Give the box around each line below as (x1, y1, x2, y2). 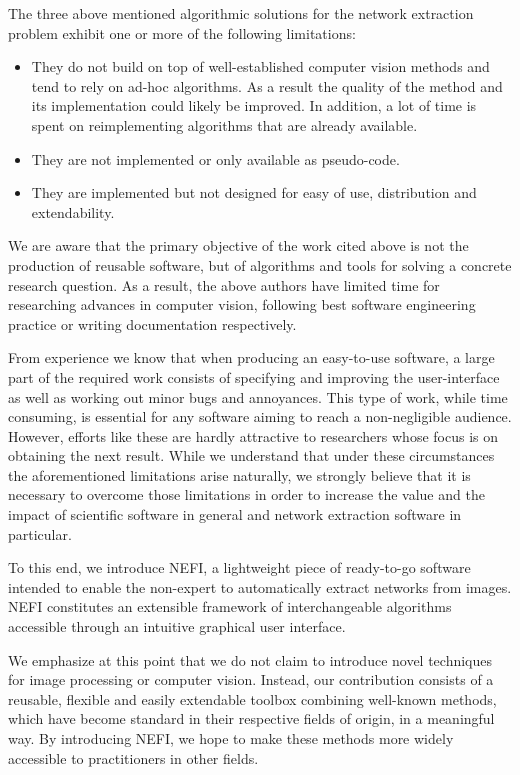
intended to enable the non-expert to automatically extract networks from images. (8, 576, 512, 597)
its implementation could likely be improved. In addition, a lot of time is (31, 95, 477, 116)
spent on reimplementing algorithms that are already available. (31, 114, 418, 135)
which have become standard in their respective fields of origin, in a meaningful (8, 708, 495, 729)
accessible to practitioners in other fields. (8, 747, 259, 768)
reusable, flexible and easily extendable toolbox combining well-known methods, (8, 688, 497, 709)
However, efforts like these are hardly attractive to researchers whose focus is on (8, 425, 498, 446)
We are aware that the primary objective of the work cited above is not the (8, 235, 469, 256)
